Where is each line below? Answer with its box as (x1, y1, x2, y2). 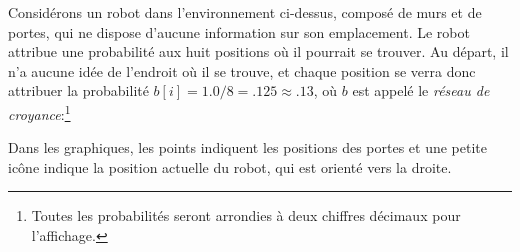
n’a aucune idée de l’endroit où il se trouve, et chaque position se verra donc (8, 60, 476, 81)
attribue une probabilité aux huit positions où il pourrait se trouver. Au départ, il (8, 41, 509, 62)
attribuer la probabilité (8, 80, 149, 101)
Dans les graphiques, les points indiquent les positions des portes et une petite (8, 137, 487, 158)
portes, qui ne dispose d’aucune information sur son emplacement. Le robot (8, 21, 470, 42)
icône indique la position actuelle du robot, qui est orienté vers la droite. (8, 156, 452, 177)
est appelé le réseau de (352, 80, 490, 101)
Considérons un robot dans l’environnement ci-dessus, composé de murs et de (8, 2, 482, 22)
